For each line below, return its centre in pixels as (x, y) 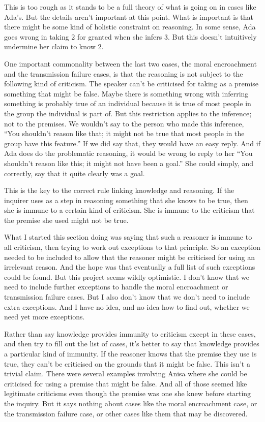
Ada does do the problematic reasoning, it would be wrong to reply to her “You (128, 153)
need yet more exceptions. (45, 317)
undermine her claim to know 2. (54, 46)
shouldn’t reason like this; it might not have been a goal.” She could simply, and (129, 163)
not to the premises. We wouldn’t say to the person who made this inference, (124, 123)
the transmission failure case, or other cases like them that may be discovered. (126, 413)
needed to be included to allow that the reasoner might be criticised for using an (130, 257)
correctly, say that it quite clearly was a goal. (75, 173)
